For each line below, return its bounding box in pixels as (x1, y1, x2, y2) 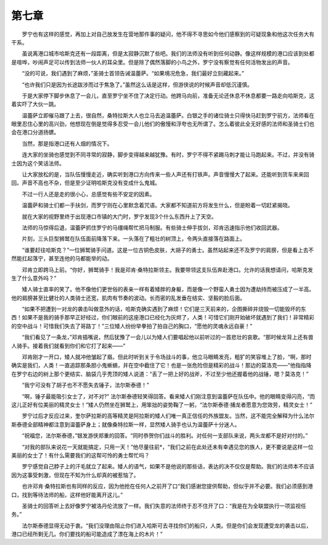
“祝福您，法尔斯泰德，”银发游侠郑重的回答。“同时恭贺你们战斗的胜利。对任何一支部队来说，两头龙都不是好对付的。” (21, 432, 308, 439)
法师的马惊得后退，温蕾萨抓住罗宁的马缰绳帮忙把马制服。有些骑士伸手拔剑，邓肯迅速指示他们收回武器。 (21, 224, 282, 231)
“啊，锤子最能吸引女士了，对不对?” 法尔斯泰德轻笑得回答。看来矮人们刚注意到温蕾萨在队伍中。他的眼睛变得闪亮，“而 (21, 392, 315, 400)
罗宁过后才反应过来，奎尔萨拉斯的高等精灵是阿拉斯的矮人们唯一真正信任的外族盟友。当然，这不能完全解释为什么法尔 (21, 412, 315, 420)
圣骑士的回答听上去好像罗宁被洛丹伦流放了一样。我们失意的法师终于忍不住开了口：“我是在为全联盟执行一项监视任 (21, 502, 307, 509)
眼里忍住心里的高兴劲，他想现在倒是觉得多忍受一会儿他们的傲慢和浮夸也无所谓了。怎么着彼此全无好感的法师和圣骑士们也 (11, 120, 315, 128)
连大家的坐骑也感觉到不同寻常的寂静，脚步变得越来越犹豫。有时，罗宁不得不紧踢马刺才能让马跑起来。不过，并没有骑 (21, 151, 315, 158)
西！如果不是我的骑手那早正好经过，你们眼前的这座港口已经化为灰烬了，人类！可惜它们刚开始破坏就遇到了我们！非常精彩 (11, 314, 315, 321)
